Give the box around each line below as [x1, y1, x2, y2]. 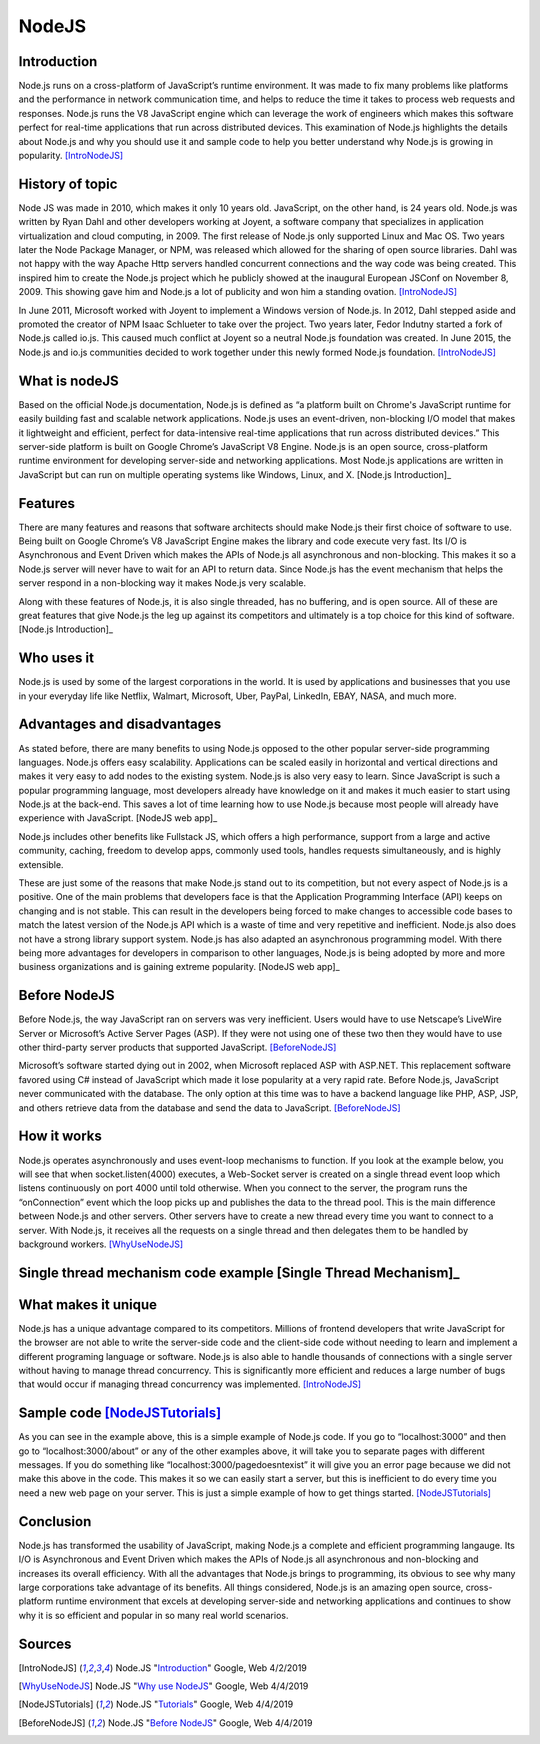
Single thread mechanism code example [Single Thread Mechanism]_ [18, 1264, 460, 1281]
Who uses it [18, 650, 95, 667]
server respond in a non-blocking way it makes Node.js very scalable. [18, 577, 307, 589]
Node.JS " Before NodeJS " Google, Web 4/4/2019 [107, 1716, 313, 1729]
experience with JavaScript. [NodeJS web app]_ [18, 812, 218, 824]
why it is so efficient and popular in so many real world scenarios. [18, 1609, 289, 1621]
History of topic [18, 175, 118, 192]
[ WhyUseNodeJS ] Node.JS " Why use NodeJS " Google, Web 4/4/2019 [18, 1680, 309, 1692]
